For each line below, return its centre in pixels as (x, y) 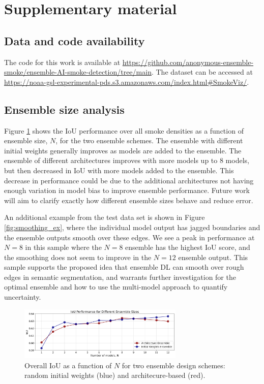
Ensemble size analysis (64, 109)
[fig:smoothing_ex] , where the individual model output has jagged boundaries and (132, 227)
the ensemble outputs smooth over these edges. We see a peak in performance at (129, 237)
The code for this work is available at (62, 62)
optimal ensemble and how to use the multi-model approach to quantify (116, 287)
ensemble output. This (213, 257)
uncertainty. (23, 297)
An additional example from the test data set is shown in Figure (105, 217)
